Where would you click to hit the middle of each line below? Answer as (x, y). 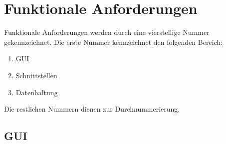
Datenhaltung (37, 92)
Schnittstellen (36, 75)
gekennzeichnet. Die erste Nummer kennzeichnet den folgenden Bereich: (113, 42)
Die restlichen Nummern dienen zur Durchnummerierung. (92, 109)
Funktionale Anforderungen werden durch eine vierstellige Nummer (107, 32)
